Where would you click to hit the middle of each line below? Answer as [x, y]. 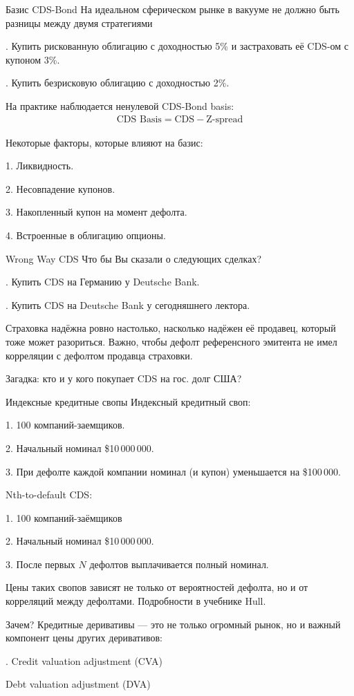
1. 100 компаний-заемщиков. [65, 425]
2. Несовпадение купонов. [60, 188]
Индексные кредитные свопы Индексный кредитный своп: [128, 401]
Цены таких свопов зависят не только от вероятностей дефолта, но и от [157, 587]
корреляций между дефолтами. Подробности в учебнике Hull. [136, 601]
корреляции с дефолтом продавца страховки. [99, 355]
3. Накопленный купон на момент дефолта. [96, 212]
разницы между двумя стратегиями [79, 22]
